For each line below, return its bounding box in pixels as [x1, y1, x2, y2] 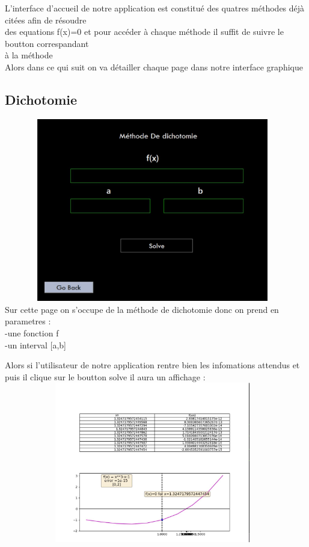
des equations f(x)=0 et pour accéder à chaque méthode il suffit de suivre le [5, 25, 284, 38]
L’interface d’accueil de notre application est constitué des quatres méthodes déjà [5, 2, 305, 14]
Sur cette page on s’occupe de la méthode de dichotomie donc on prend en [5, 303, 279, 315]
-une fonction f [5, 326, 59, 339]
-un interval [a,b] [5, 338, 66, 351]
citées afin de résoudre [5, 13, 87, 26]
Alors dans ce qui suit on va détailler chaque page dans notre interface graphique [5, 60, 303, 73]
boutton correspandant [5, 37, 89, 49]
